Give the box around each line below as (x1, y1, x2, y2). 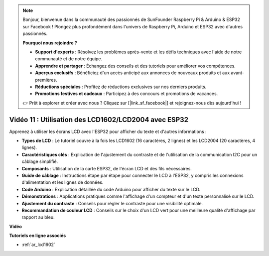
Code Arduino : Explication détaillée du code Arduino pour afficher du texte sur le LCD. (21, 186, 201, 192)
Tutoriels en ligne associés (9, 233, 66, 239)
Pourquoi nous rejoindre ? (22, 40, 77, 46)
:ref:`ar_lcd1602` (21, 242, 56, 248)
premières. (35, 77, 57, 83)
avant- (231, 70, 244, 76)
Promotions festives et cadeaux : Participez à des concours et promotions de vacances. (35, 91, 218, 97)
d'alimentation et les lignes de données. (21, 179, 104, 185)
